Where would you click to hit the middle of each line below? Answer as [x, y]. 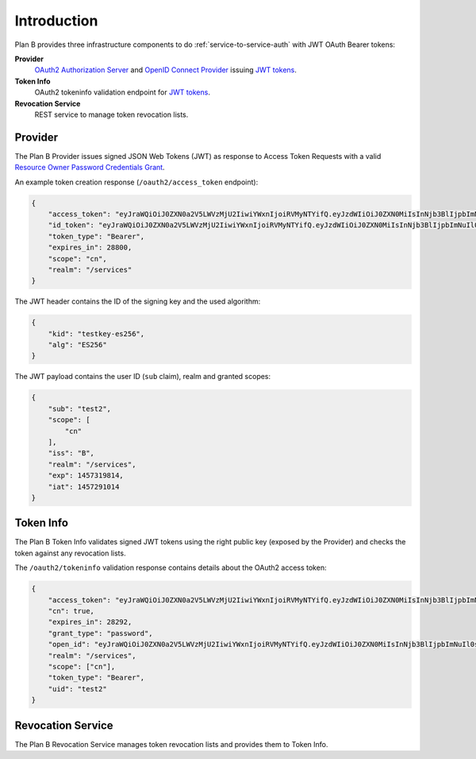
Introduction [56, 21]
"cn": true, [71, 611]
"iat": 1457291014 [84, 486]
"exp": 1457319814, [86, 476]
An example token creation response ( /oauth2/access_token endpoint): [136, 182]
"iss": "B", [71, 453]
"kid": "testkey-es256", [96, 333]
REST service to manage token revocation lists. [111, 114]
